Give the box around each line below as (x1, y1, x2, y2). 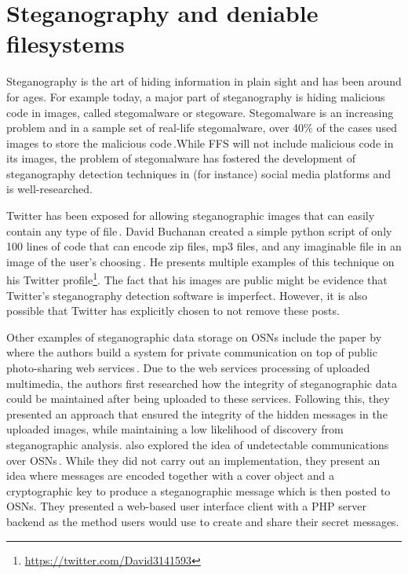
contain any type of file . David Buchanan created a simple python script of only (6, 222, 392, 239)
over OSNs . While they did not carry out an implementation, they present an (6, 452, 381, 468)
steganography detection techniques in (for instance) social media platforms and (6, 165, 392, 181)
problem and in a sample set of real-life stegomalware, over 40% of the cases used (6, 119, 397, 136)
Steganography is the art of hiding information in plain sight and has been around (6, 73, 402, 90)
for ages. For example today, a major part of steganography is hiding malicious (6, 88, 385, 104)
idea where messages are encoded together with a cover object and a (6, 467, 334, 484)
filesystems (6, 27, 125, 60)
